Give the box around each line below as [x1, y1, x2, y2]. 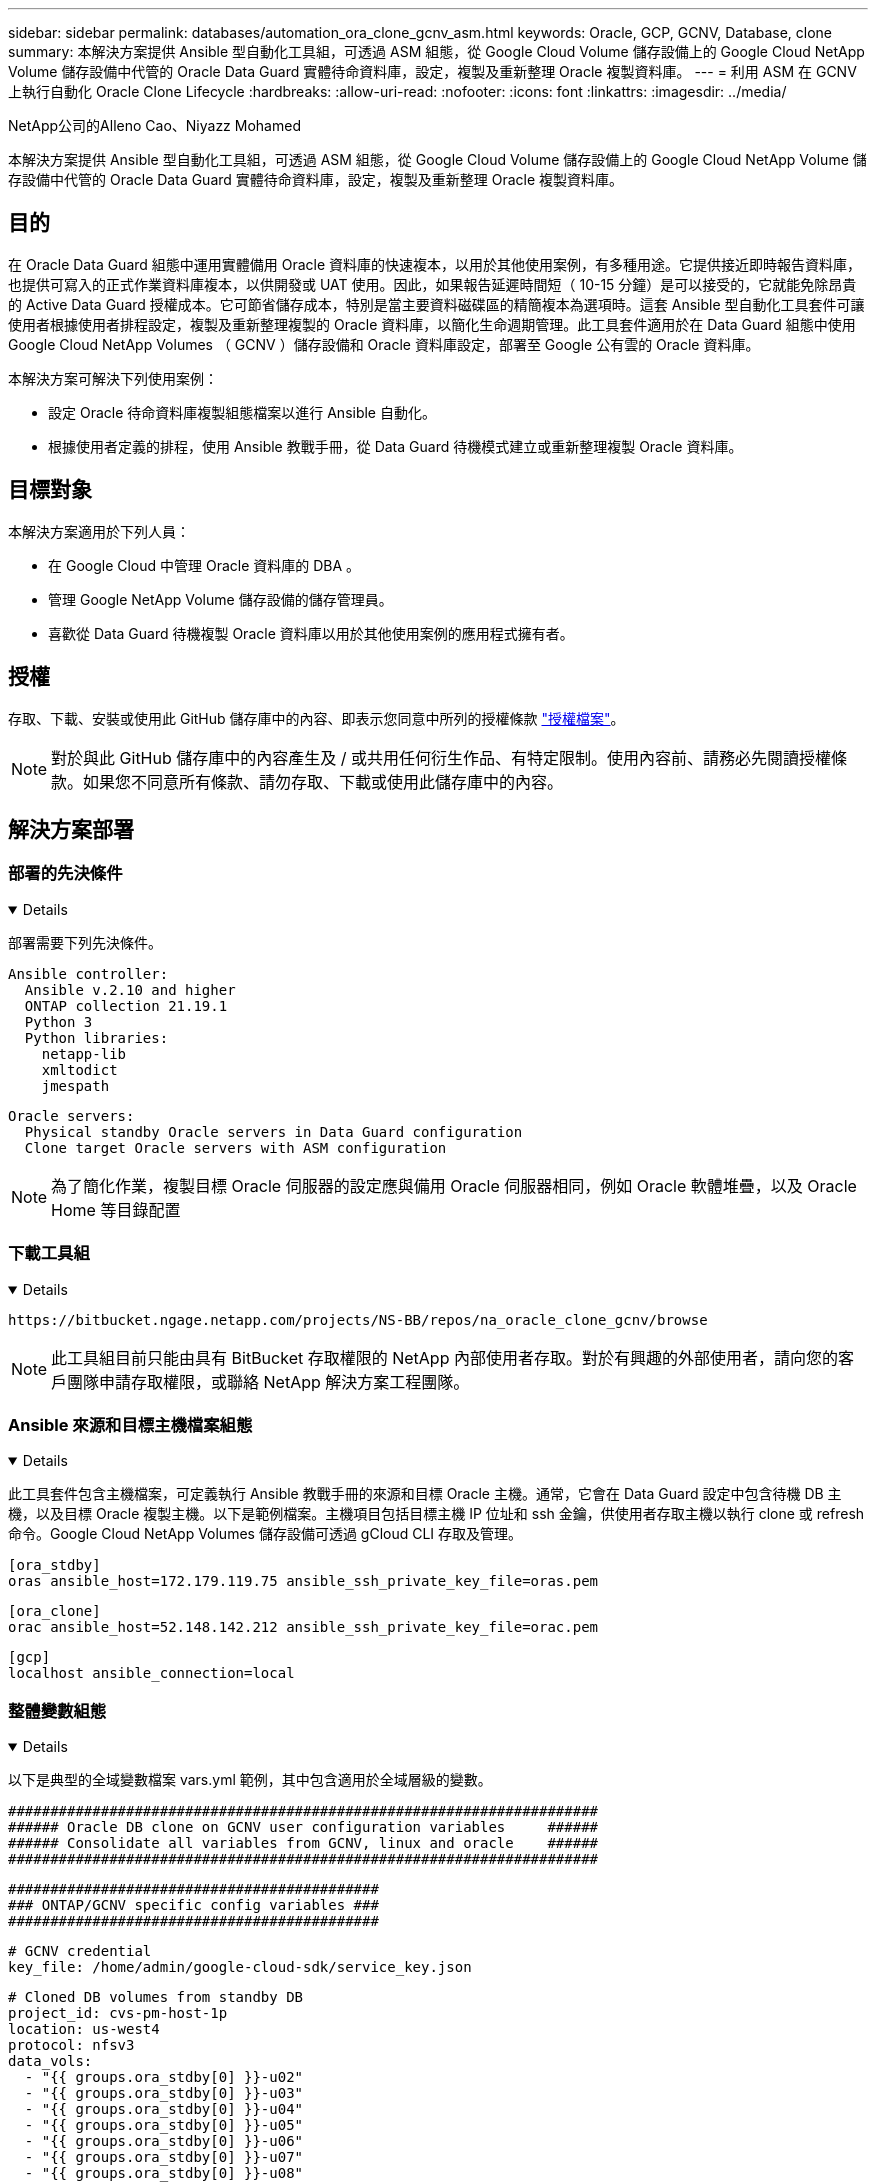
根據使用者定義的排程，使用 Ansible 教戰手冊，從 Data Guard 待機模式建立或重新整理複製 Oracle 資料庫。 [48, 437, 743, 455]
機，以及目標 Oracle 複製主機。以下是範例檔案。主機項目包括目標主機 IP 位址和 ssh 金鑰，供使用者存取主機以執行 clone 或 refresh [8, 1505, 865, 1523]
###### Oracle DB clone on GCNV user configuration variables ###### [8, 1819, 599, 1835]
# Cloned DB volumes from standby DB [8, 1989, 304, 2005]
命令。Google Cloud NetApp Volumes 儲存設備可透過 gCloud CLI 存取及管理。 [8, 1525, 523, 1543]
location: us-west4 [8, 2021, 160, 2037]
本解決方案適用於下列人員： [8, 522, 190, 540]
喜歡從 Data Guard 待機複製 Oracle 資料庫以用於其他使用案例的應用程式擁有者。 [48, 624, 574, 642]
